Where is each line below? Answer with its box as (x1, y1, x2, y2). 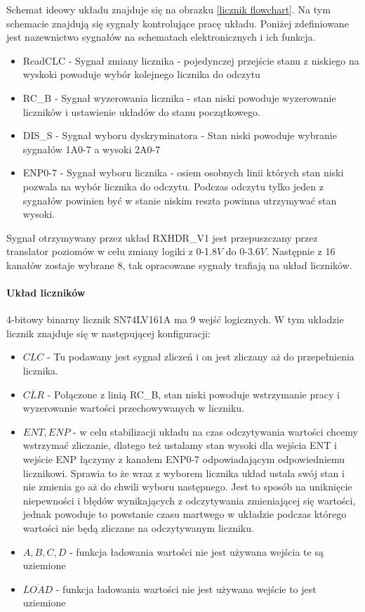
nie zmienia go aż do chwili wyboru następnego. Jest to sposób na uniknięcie (22, 479, 352, 494)
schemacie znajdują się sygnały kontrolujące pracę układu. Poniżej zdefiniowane (6, 15, 349, 30)
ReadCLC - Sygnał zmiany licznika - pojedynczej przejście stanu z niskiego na (22, 53, 359, 67)
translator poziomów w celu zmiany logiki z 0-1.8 (6, 244, 217, 259)
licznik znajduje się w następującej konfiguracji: (6, 325, 211, 340)
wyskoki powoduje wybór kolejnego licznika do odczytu (22, 67, 260, 82)
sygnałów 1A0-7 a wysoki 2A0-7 (22, 141, 161, 156)
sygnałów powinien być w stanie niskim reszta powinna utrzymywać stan (22, 193, 337, 207)
